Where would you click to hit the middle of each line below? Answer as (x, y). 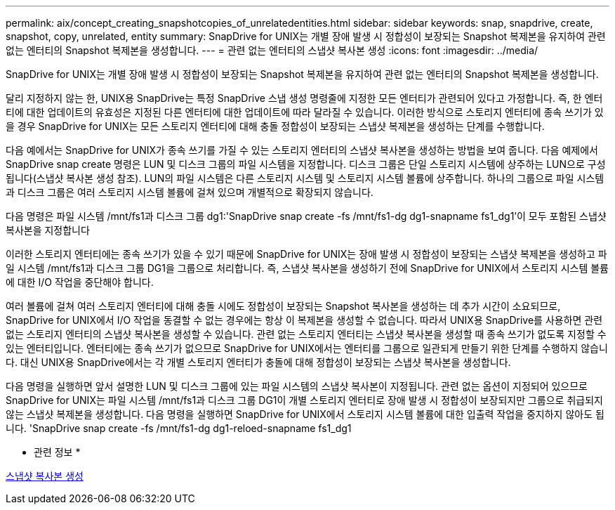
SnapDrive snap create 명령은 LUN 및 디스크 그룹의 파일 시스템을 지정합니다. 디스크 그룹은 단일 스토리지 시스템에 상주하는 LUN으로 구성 (306, 164)
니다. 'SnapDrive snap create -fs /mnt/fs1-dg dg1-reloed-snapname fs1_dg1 (179, 428)
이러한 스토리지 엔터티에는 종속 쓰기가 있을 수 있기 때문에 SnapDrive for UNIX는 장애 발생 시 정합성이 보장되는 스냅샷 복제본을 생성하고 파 (306, 254)
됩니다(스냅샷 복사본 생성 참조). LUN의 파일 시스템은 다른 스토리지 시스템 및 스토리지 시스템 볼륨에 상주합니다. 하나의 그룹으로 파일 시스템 (305, 178)
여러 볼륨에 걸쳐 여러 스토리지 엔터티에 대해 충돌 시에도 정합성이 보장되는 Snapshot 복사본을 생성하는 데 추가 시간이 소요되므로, (283, 306)
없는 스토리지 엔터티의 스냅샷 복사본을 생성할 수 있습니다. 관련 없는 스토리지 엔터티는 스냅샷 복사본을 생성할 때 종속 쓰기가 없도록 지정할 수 (306, 334)
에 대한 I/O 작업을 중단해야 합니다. (80, 282)
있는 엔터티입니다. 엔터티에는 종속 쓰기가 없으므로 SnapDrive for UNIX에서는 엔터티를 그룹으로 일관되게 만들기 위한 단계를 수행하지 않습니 (307, 348)
